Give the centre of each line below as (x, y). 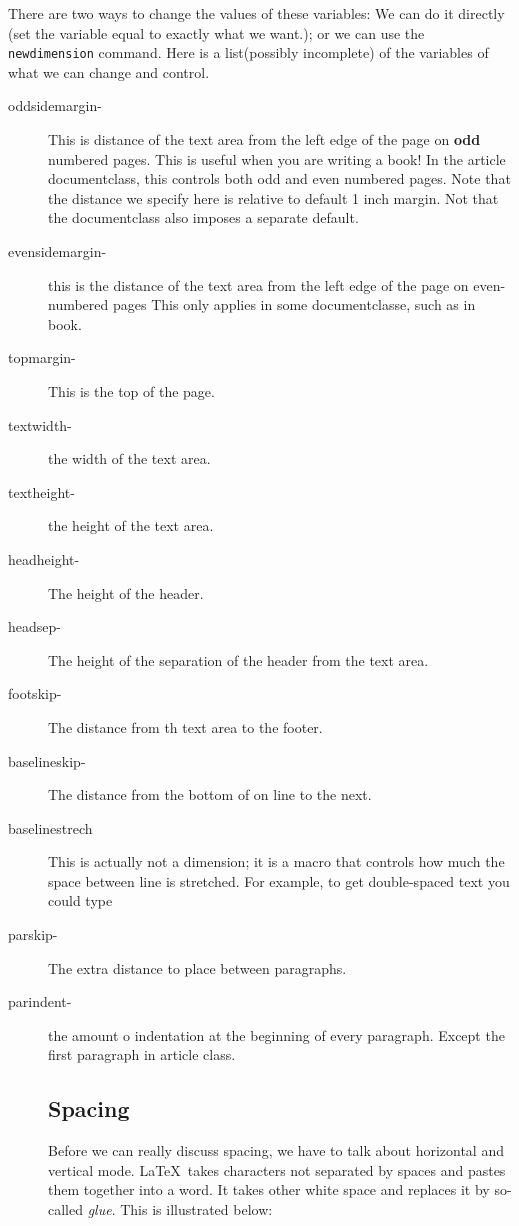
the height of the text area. (131, 525)
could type (80, 900)
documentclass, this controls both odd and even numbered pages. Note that (279, 178)
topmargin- (42, 357)
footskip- (35, 693)
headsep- (34, 626)
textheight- (41, 491)
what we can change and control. (109, 71)
